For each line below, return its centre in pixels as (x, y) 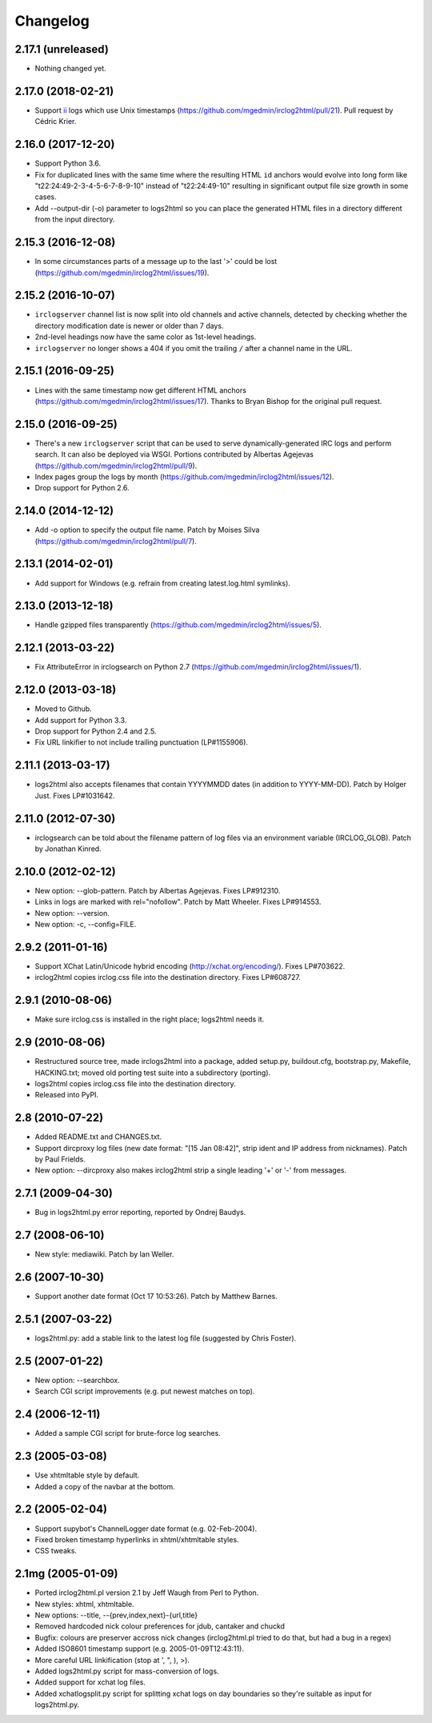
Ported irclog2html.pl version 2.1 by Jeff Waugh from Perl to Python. (147, 1593)
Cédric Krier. (56, 122)
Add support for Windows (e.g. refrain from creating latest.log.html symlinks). (163, 583)
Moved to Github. (63, 709)
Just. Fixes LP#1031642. (75, 795)
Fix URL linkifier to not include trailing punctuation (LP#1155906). (141, 742)
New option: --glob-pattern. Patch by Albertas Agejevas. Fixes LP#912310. (158, 890)
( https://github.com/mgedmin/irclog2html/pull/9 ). (116, 466)
